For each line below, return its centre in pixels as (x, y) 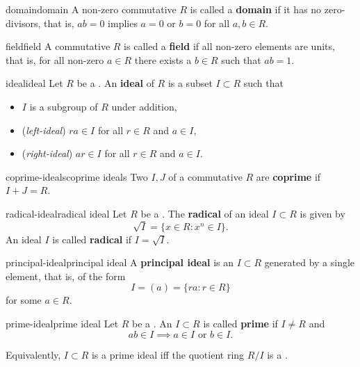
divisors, (23, 23)
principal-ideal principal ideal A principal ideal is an (120, 262)
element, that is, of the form (66, 276)
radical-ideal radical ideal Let (66, 213)
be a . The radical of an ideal (205, 213)
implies (123, 23)
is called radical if (92, 239)
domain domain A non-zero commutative (91, 9)
